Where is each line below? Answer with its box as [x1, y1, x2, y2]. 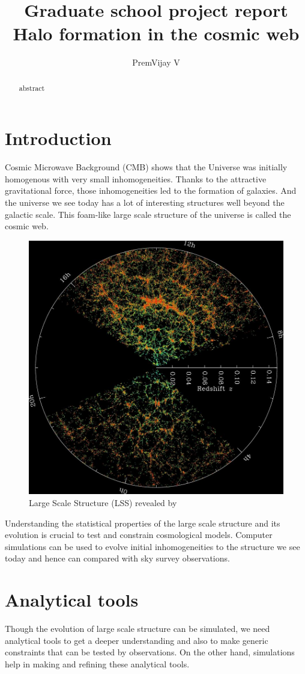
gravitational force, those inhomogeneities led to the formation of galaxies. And [5, 184, 297, 197]
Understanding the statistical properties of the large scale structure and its [5, 516, 280, 529]
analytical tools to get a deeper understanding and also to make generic [5, 634, 268, 646]
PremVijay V [132, 56, 180, 69]
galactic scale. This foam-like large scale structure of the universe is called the [5, 208, 291, 220]
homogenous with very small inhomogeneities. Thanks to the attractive [5, 172, 267, 185]
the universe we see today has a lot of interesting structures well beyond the [5, 196, 285, 209]
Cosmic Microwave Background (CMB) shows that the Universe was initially [5, 161, 288, 173]
